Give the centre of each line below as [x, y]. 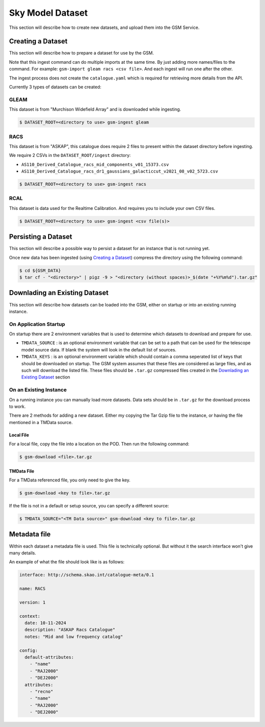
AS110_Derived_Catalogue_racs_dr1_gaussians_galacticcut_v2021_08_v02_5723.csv [120, 171]
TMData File [22, 471]
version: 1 [32, 602]
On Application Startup [37, 324]
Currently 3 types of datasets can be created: [55, 87]
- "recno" [41, 691]
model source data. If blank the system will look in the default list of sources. [99, 350]
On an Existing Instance [38, 390]
